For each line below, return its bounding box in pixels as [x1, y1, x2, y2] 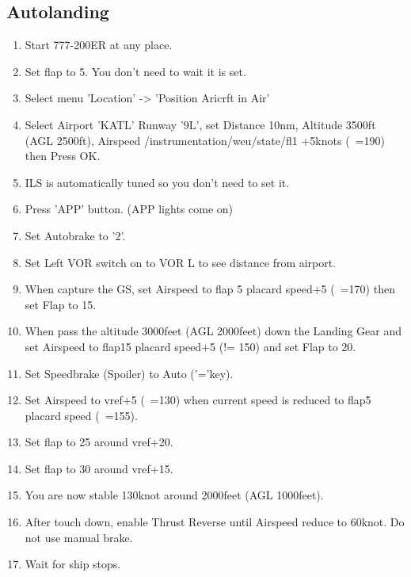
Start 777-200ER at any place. [25, 36, 173, 53]
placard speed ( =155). [25, 407, 138, 423]
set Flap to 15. [25, 296, 97, 312]
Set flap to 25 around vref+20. [25, 434, 173, 450]
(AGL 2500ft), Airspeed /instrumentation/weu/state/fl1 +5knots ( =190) [25, 132, 385, 148]
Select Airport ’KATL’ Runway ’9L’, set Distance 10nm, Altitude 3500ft [25, 116, 376, 132]
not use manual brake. [25, 529, 133, 545]
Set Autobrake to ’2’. [25, 227, 126, 243]
